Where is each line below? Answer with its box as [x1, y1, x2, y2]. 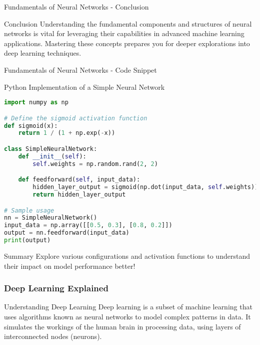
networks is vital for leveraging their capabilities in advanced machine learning [4, 28, 244, 39]
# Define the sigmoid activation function [4, 114, 147, 122]
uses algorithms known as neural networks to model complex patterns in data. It [4, 311, 251, 321]
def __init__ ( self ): [18, 152, 86, 160]
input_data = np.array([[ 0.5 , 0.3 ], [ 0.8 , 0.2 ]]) [4, 222, 172, 229]
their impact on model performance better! [4, 260, 135, 271]
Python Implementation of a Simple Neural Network [4, 81, 165, 92]
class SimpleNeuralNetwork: [4, 145, 97, 152]
